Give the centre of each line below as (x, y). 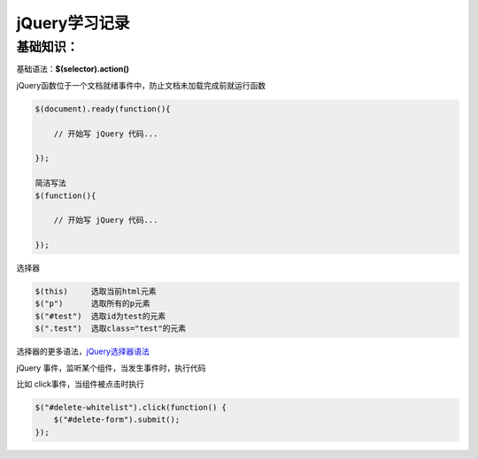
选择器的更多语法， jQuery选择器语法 (83, 352)
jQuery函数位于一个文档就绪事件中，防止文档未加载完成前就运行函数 (141, 85)
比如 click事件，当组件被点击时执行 (81, 384)
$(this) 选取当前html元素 (96, 291)
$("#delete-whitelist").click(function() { (131, 407)
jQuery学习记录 (73, 23)
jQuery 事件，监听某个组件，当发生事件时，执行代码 (111, 368)
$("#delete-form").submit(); (117, 420)
